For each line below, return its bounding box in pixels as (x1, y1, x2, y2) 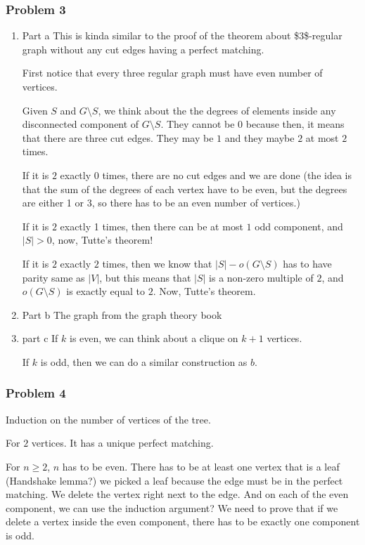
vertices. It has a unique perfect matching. (31, 435, 214, 450)
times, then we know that (102, 256, 212, 270)
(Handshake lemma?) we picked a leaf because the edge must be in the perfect (6, 473, 343, 487)
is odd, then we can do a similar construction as (40, 354, 248, 369)
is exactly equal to (66, 284, 146, 298)
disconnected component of (22, 117, 139, 131)
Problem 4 (6, 384, 66, 402)
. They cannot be (160, 117, 235, 131)
